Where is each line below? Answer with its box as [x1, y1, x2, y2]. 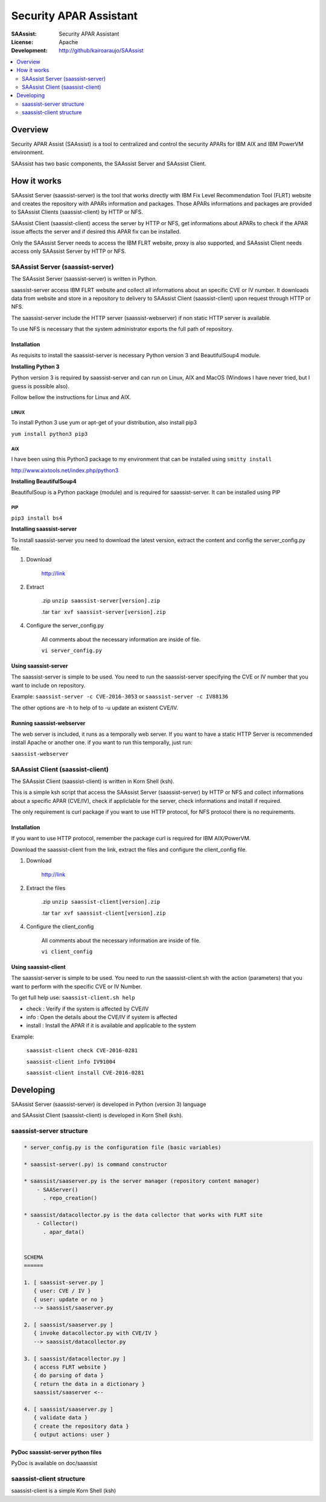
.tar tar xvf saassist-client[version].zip [41, 909, 166, 916]
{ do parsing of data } [33, 1372, 104, 1379]
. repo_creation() [43, 1195, 98, 1201]
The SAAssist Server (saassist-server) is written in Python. [11, 275, 157, 283]
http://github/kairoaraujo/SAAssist [59, 47, 144, 54]
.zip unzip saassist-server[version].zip [41, 597, 161, 604]
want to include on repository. [11, 682, 86, 689]
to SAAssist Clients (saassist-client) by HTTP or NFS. [11, 208, 143, 216]
